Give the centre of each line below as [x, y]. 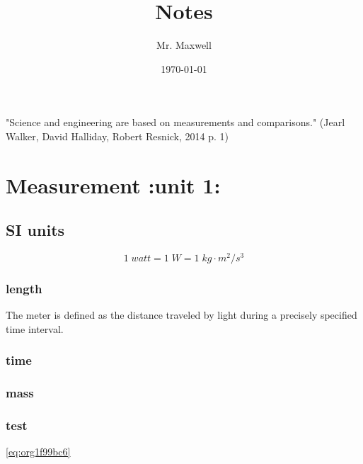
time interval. [35, 328]
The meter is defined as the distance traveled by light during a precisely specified [181, 315]
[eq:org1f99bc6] [38, 452]
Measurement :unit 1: [113, 185]
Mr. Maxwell [184, 45]
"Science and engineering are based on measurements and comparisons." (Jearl [175, 122]
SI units [35, 230]
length [24, 289]
